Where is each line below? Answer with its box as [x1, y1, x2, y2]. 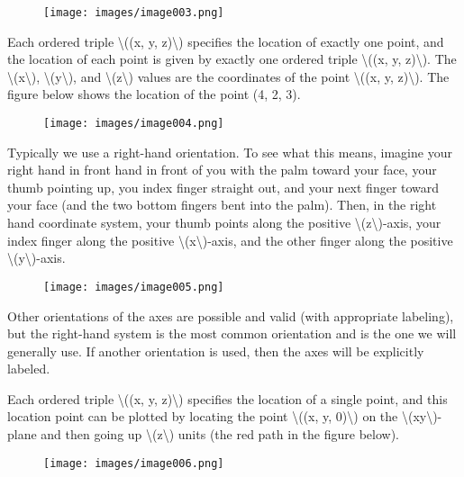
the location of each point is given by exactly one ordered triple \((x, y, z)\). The [7, 49, 457, 68]
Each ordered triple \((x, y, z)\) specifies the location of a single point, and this [7, 389, 448, 408]
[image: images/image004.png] [43, 117, 224, 130]
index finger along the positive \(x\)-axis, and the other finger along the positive [7, 230, 453, 249]
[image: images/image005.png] [43, 280, 224, 293]
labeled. [7, 359, 50, 378]
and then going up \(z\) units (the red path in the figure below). [41, 425, 399, 444]
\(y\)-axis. [7, 248, 66, 267]
